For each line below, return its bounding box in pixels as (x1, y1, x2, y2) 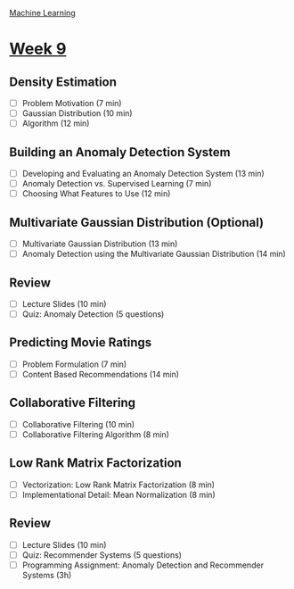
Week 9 (9, 39, 67, 59)
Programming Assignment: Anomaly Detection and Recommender (21, 560, 265, 570)
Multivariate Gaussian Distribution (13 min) (21, 238, 178, 249)
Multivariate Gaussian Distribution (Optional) (9, 214, 265, 230)
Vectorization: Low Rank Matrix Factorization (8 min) (21, 479, 216, 490)
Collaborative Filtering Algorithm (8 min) (21, 428, 169, 440)
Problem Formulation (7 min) (21, 359, 127, 369)
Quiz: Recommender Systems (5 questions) (21, 549, 183, 560)
